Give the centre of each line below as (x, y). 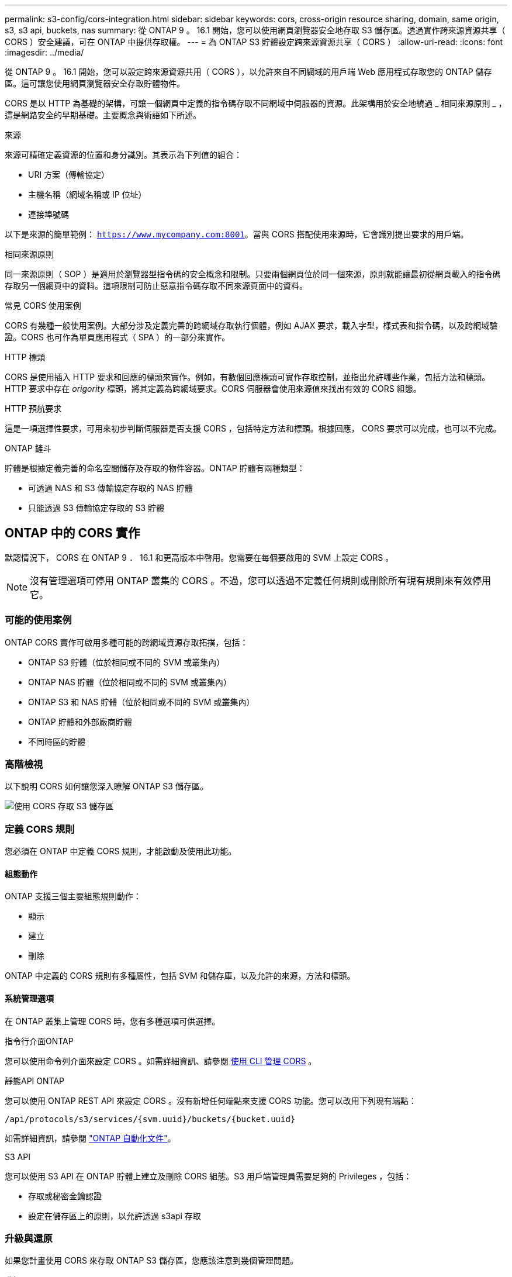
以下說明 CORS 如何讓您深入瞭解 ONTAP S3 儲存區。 (106, 786)
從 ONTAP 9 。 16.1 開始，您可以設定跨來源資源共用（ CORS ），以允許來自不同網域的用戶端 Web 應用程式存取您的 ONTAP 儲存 (248, 72)
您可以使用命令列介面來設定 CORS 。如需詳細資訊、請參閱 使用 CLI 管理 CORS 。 (161, 1061)
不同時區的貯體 (57, 741)
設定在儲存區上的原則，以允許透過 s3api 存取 (115, 1216)
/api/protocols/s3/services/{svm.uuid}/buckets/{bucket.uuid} (150, 1119)
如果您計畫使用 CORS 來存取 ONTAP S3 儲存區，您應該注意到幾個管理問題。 (151, 1261)
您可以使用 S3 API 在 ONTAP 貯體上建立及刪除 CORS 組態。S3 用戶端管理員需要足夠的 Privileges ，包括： (208, 1176)
